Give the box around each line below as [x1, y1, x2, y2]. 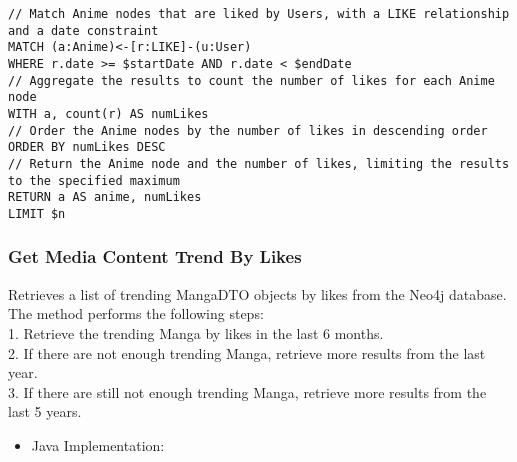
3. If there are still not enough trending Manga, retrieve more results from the [8, 381, 487, 402]
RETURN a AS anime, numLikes [8, 190, 202, 205]
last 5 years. [8, 401, 82, 422]
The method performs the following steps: [8, 303, 264, 324]
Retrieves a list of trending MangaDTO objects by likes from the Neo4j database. [8, 283, 507, 304]
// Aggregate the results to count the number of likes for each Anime [8, 73, 495, 88]
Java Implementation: [31, 434, 165, 455]
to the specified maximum [8, 173, 180, 188]
